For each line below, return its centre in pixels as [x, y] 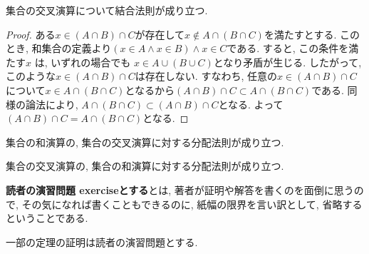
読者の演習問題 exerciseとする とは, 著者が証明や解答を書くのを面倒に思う [180, 189]
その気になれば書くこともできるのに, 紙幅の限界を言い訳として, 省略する [192, 204]
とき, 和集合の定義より [59, 48]
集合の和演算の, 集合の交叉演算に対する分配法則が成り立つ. [145, 142]
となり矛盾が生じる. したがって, [287, 62]
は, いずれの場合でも [83, 62]
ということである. [47, 218]
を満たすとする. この [312, 34]
